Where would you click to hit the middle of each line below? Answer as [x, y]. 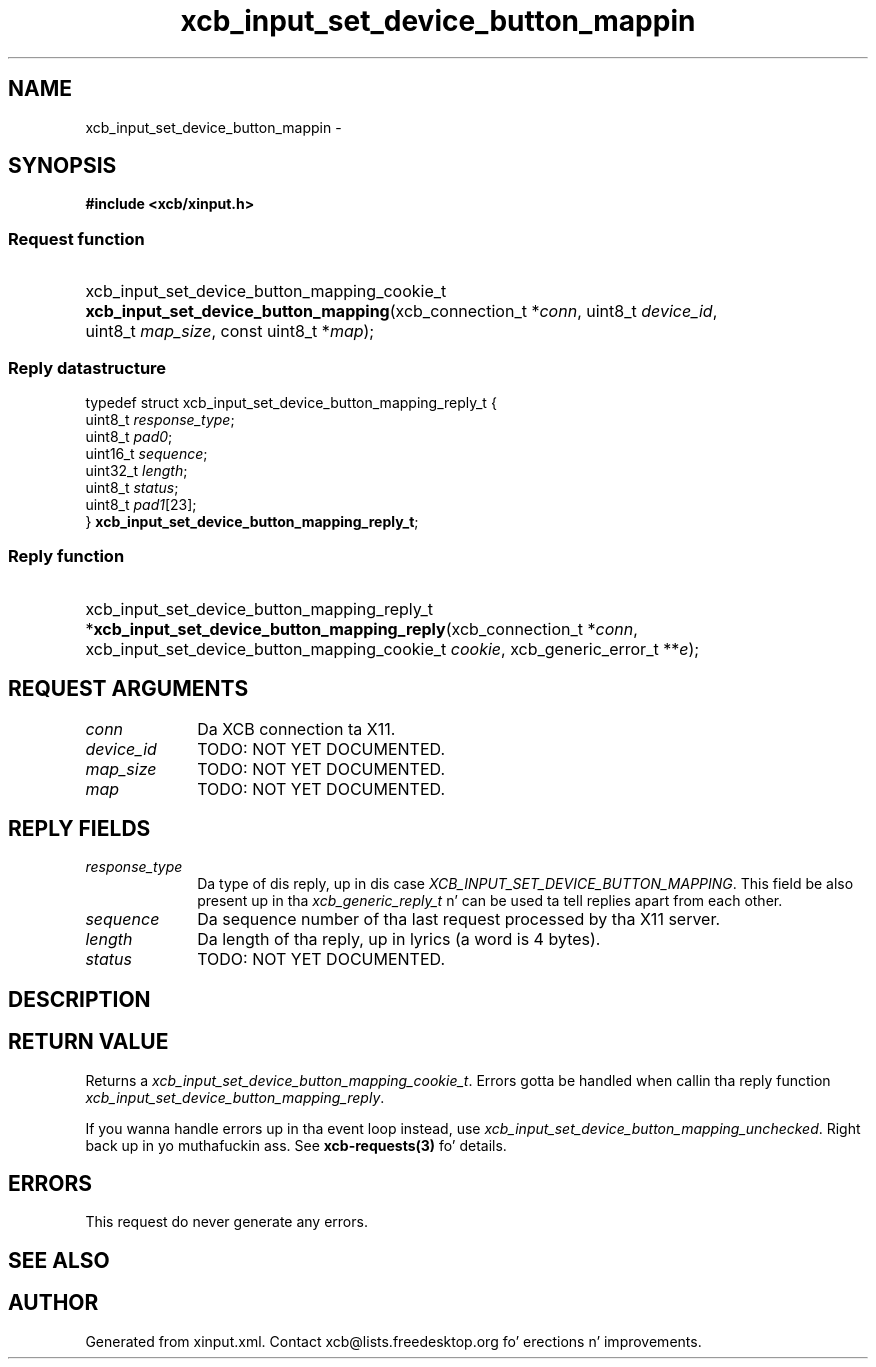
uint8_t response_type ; [160, 419]
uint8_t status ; [132, 487]
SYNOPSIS [62, 166]
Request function [76, 238]
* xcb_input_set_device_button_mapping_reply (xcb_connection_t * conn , [361, 628]
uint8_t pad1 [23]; [141, 504]
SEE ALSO [59, 1260]
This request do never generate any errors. [226, 1222]
